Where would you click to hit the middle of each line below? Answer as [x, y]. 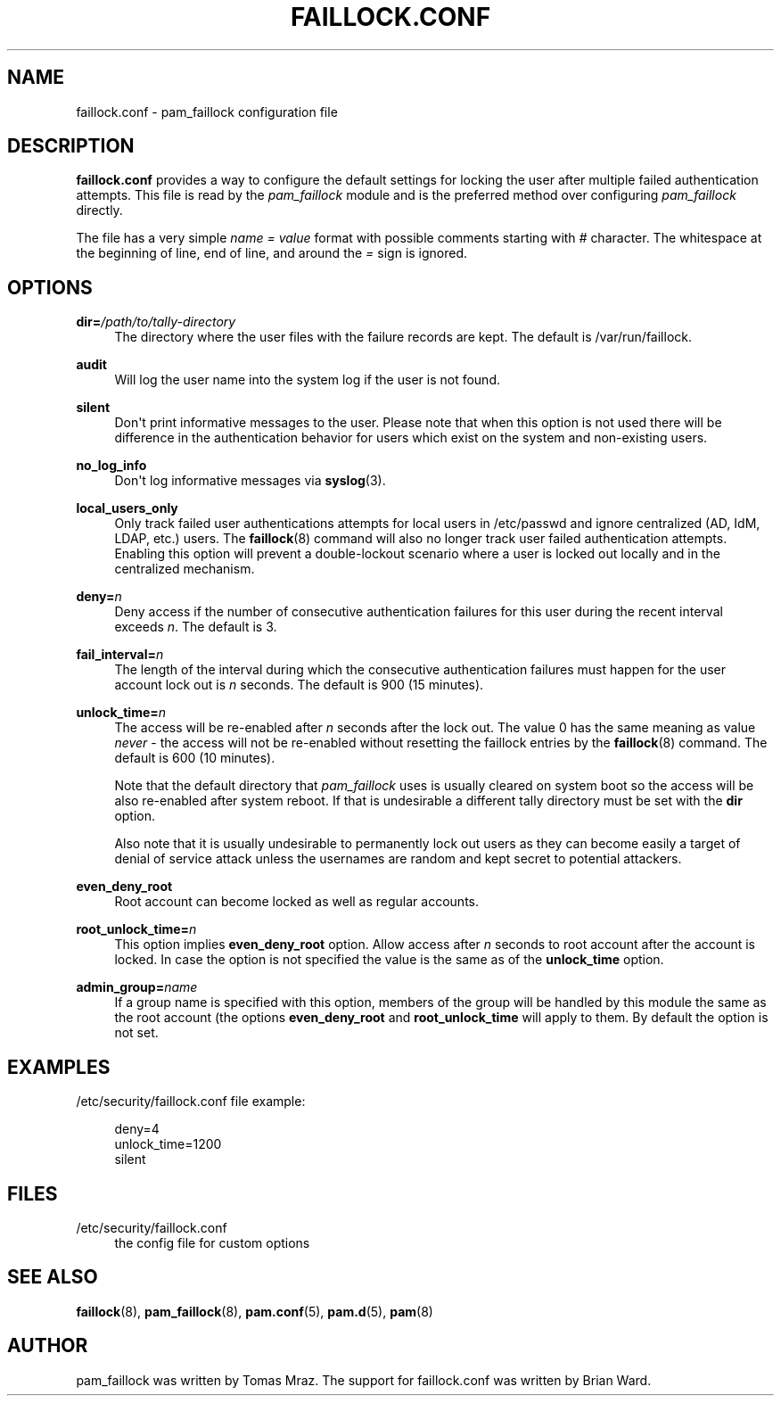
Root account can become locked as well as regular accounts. [296, 902]
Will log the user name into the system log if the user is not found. [307, 380]
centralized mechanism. [185, 569]
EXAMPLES [59, 1067]
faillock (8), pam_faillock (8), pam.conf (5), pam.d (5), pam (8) [255, 1311]
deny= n [99, 597]
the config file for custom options [212, 1242]
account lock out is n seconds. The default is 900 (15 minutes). [299, 685]
